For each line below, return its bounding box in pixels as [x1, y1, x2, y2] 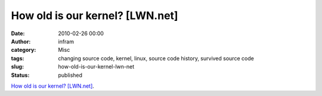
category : [11, 47, 36, 54]
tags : [11, 54, 24, 62]
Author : [11, 38, 31, 45]
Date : [11, 30, 25, 37]
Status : [11, 72, 30, 79]
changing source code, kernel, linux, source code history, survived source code [58, 54, 255, 62]
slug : [11, 63, 24, 70]
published [58, 72, 83, 79]
